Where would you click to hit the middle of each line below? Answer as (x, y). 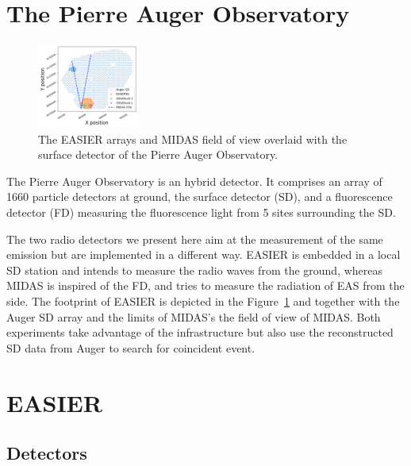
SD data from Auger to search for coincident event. (131, 347)
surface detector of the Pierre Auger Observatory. (158, 154)
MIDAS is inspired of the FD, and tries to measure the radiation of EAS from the (205, 285)
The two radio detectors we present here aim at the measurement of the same (195, 239)
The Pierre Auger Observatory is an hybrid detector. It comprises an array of (194, 181)
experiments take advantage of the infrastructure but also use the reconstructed (200, 332)
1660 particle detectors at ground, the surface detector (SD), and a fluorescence (200, 196)
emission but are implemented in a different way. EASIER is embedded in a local (204, 254)
